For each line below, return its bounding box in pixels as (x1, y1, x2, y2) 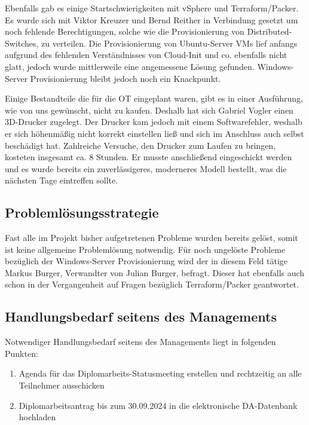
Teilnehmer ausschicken (19, 379, 105, 392)
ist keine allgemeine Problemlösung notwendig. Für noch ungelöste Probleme (5, 243, 286, 255)
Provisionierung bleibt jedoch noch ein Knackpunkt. (30, 72, 221, 84)
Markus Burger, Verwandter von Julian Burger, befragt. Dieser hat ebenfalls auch (5, 266, 305, 279)
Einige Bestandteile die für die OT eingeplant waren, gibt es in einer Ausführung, (5, 92, 303, 105)
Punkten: (5, 347, 38, 359)
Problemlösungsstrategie (5, 203, 159, 222)
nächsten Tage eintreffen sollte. (5, 174, 118, 186)
